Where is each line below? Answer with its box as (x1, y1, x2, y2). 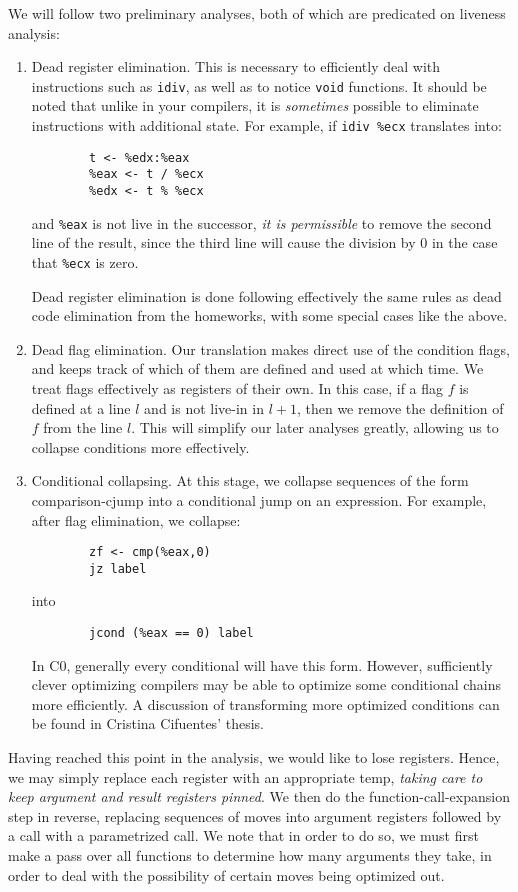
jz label (89, 561, 147, 576)
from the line (43, 417, 123, 438)
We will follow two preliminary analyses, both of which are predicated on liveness (8, 3, 506, 23)
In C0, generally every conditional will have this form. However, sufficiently (31, 654, 493, 675)
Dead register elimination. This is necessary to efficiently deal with (31, 56, 441, 77)
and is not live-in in (144, 397, 264, 418)
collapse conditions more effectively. (31, 436, 250, 457)
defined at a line (31, 397, 131, 418)
